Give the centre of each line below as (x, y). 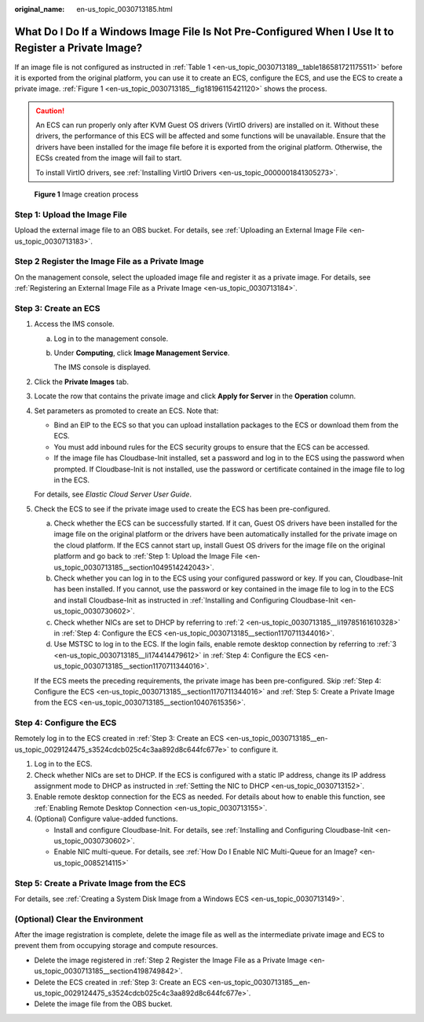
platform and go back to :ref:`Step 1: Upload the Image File (148, 556)
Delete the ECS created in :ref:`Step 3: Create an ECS (121, 982)
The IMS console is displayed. (102, 367)
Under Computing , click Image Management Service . (142, 353)
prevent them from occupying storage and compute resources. (116, 946)
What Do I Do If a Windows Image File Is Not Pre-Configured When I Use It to (204, 31)
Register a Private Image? (79, 48)
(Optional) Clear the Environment (79, 919)
